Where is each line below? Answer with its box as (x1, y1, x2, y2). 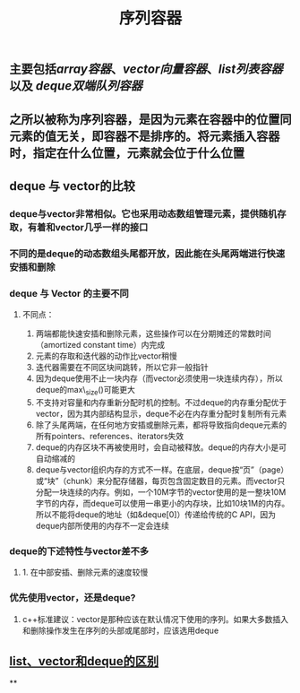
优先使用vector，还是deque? (9, 592, 136, 604)
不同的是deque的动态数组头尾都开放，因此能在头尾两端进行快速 (9, 247, 286, 260)
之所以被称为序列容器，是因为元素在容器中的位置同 (9, 111, 292, 126)
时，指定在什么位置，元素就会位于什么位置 (9, 145, 244, 160)
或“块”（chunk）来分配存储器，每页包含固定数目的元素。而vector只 (35, 475, 286, 486)
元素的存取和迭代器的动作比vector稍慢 (35, 351, 177, 361)
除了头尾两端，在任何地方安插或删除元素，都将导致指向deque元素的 (35, 419, 287, 430)
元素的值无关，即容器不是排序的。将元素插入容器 (9, 128, 280, 143)
